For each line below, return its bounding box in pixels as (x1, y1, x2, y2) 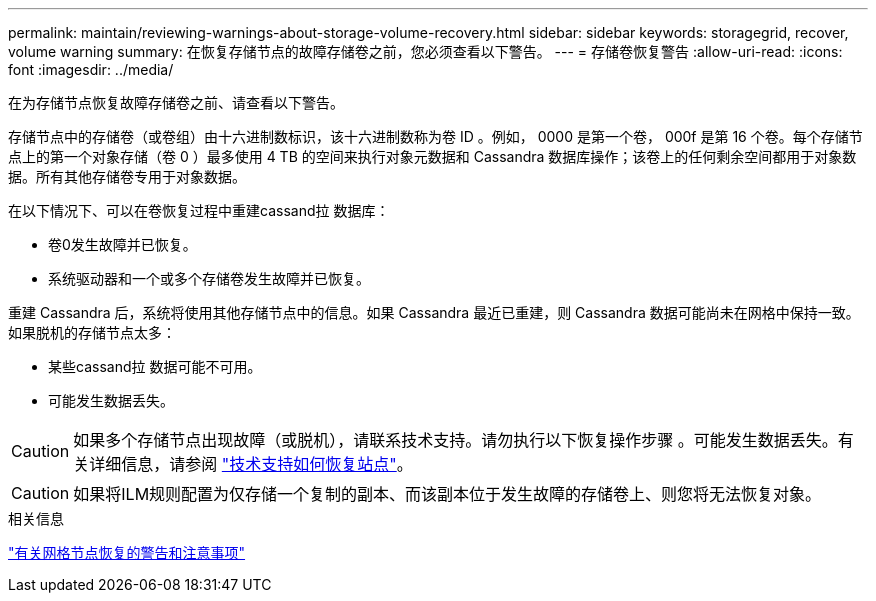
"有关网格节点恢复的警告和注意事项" (8, 544, 246, 561)
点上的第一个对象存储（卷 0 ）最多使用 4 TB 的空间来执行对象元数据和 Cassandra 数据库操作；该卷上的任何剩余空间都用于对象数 (8, 148, 857, 165)
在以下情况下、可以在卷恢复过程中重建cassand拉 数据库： (8, 202, 390, 219)
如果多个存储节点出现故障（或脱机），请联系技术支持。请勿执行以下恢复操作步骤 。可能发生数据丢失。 (73, 430, 838, 450)
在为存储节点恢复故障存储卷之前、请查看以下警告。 (8, 94, 344, 111)
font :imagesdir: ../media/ (8, 61, 174, 78)
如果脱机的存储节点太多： (8, 324, 176, 341)
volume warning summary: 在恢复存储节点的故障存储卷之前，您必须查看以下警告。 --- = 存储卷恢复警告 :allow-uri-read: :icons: (8, 43, 843, 60)
